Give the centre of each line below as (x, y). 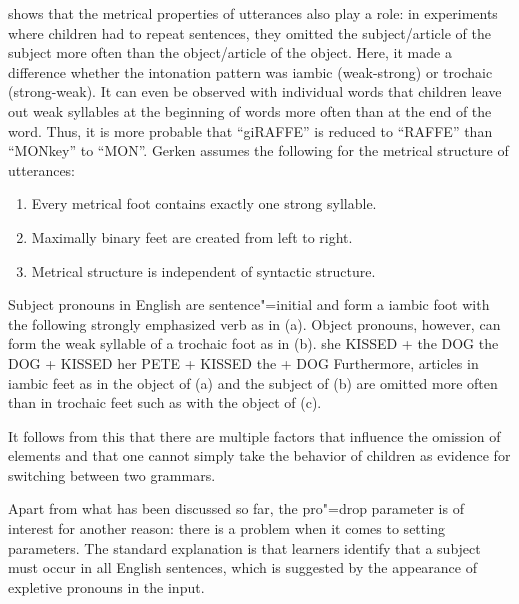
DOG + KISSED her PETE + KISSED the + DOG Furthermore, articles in (243, 362)
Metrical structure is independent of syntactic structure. (203, 270)
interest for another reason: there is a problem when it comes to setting (226, 528)
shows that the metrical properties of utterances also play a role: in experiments (253, 13)
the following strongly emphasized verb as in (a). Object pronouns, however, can (254, 323)
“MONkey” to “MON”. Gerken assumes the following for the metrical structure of (258, 150)
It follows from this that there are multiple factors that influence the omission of (254, 435)
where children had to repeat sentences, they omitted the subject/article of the (249, 32)
